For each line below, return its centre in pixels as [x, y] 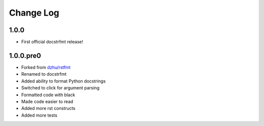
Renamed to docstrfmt [44, 74]
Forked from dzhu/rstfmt [46, 67]
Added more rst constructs [48, 108]
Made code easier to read [47, 101]
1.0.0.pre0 [25, 55]
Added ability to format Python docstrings [64, 81]
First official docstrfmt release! [52, 42]
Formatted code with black [48, 95]
